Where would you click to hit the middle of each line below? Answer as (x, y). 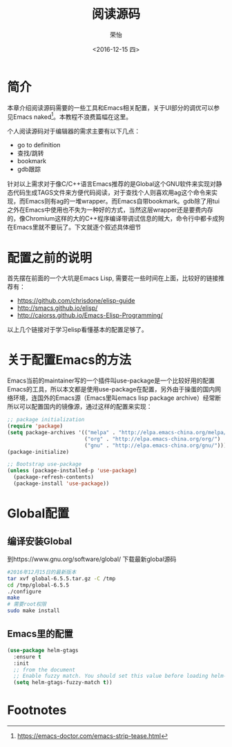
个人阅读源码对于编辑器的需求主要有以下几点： (74, 131)
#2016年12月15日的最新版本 (42, 572)
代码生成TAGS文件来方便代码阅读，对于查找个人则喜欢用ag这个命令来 (112, 193)
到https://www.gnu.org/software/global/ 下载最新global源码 (92, 559)
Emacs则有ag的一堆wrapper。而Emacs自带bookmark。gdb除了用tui (122, 201)
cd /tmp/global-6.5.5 (38, 585)
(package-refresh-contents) (54, 477)
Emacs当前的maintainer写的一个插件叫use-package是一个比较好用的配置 (111, 380)
